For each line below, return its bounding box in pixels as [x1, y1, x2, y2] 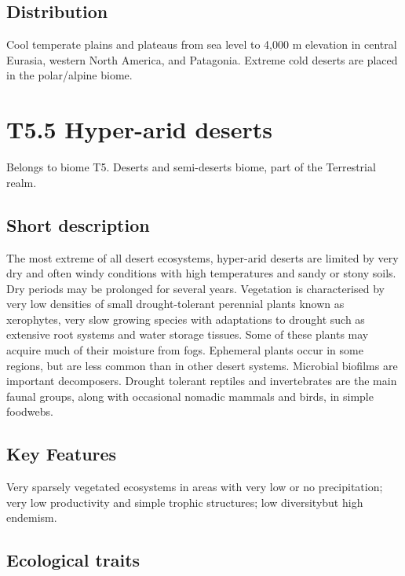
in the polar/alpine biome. [6, 67, 133, 83]
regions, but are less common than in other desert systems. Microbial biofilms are [6, 357, 398, 373]
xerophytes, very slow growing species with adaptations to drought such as [6, 310, 365, 327]
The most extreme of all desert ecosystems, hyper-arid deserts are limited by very [6, 249, 399, 266]
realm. [6, 174, 37, 190]
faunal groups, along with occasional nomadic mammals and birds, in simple [6, 387, 374, 404]
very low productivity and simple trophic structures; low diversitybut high [6, 493, 363, 510]
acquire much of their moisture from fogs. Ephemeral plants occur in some [6, 342, 363, 358]
